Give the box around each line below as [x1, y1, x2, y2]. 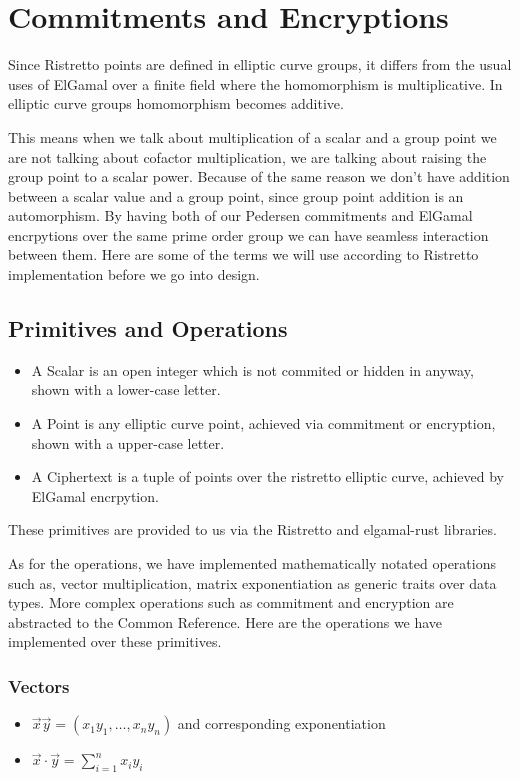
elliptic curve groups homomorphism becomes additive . [8, 93, 344, 114]
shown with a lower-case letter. [31, 379, 221, 400]
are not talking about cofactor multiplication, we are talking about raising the [8, 146, 487, 167]
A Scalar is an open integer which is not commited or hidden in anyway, [31, 359, 474, 380]
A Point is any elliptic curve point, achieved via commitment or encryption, [31, 413, 496, 434]
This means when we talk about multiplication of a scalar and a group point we [8, 126, 497, 147]
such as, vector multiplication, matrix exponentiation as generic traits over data [8, 572, 497, 593]
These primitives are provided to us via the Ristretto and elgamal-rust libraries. [8, 519, 497, 540]
